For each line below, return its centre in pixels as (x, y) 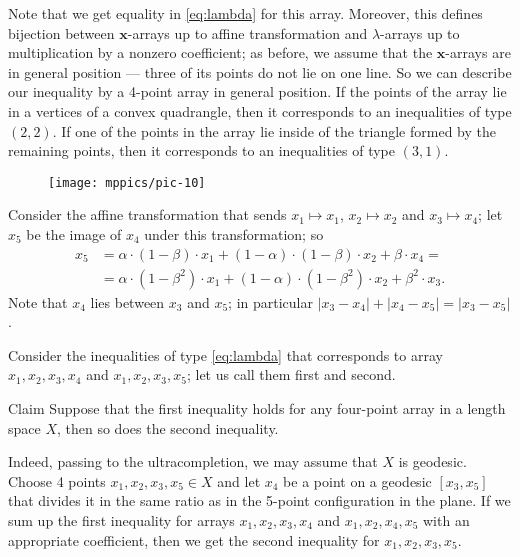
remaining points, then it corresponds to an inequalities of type (202, 150)
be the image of (74, 234)
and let (239, 480)
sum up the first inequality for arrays (121, 520)
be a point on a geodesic (357, 480)
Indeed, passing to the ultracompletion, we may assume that (193, 461)
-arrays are (478, 52)
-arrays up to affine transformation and (247, 32)
